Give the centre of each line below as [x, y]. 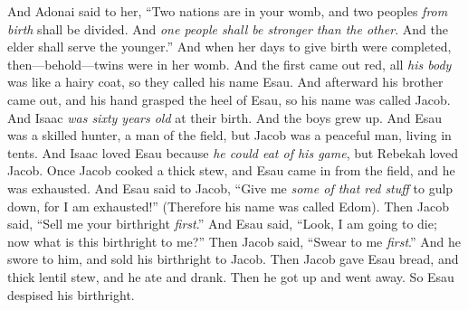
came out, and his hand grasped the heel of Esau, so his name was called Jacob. [229, 99]
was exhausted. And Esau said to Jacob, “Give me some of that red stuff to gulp [230, 188]
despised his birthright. [71, 294]
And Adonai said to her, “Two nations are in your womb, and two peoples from [228, 11]
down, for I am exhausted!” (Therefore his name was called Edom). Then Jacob [228, 206]
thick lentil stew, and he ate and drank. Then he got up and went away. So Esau [231, 276]
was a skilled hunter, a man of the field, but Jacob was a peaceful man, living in [229, 135]
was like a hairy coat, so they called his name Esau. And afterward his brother [225, 82]
